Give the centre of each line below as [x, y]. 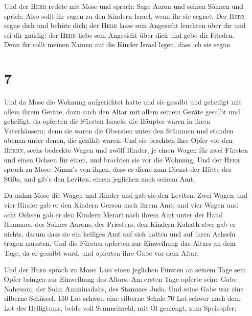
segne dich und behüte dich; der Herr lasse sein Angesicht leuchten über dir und [125, 25]
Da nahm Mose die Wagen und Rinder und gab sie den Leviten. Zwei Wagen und [126, 195]
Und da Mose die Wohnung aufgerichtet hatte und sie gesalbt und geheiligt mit [123, 102]
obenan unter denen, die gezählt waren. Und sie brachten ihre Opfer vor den [118, 140]
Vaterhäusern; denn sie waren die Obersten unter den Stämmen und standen [119, 130]
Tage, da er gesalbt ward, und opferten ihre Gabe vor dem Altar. [102, 253]
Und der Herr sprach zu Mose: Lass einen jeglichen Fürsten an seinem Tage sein [125, 269]
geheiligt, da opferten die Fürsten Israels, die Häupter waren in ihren [107, 121]
